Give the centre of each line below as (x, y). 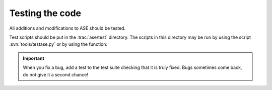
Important (34, 58)
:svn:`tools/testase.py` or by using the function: (58, 44)
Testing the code (45, 13)
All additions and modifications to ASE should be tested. (67, 28)
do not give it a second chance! (55, 74)
